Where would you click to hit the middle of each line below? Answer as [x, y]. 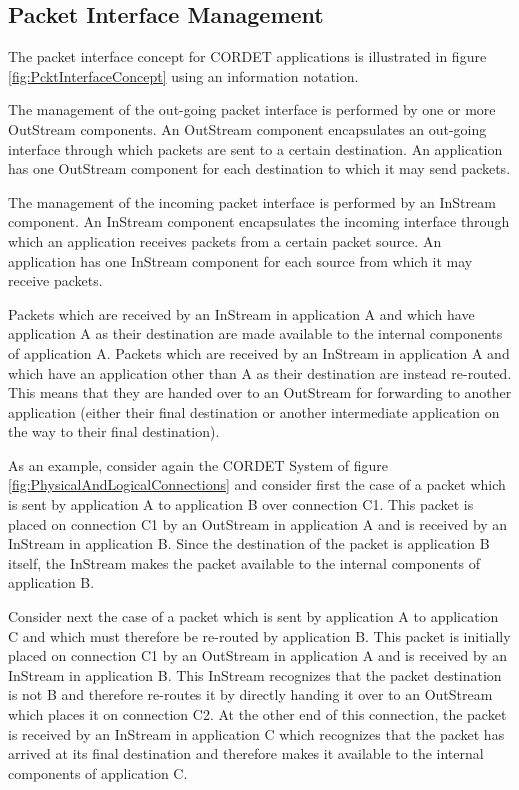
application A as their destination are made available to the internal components [255, 333]
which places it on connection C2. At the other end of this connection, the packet [257, 714]
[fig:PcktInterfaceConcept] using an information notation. [183, 75]
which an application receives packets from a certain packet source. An [225, 240]
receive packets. [55, 280]
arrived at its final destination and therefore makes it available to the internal [246, 753]
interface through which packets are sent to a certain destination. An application [255, 148]
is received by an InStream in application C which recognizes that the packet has [256, 733]
